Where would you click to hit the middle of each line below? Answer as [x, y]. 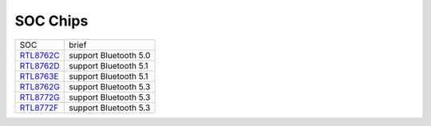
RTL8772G [40, 97]
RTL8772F [39, 108]
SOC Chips [51, 21]
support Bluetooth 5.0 [110, 55]
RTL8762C [40, 55]
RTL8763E [39, 76]
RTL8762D [40, 65]
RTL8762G [40, 86]
